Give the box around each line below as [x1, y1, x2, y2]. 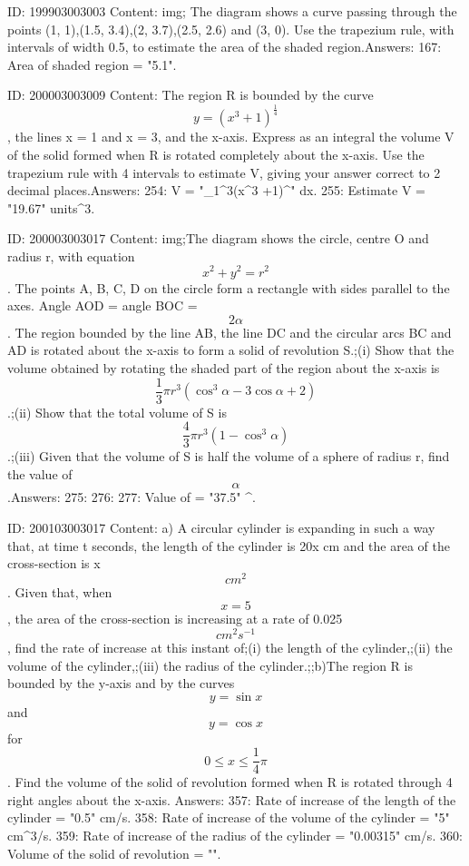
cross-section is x [7, 554, 101, 573]
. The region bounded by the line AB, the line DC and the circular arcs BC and [7, 322, 452, 341]
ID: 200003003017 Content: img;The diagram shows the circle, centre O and [7, 229, 429, 248]
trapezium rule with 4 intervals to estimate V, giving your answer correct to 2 [7, 162, 441, 182]
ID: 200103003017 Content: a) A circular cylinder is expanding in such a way [7, 518, 435, 537]
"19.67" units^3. [7, 198, 95, 217]
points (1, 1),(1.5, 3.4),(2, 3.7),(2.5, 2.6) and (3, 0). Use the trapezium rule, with [7, 19, 454, 38]
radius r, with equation [7, 246, 135, 265]
